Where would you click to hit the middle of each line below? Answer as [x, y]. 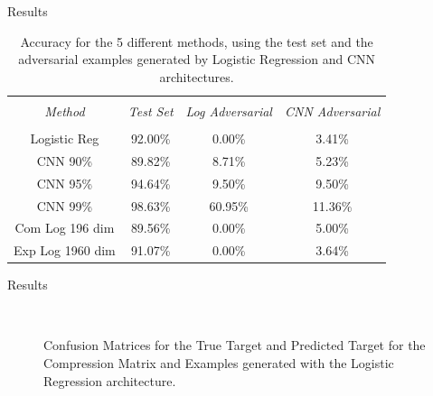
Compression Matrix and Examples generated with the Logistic [219, 363]
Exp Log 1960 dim [65, 250]
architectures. [197, 76]
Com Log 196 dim [65, 228]
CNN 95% [65, 183]
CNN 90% [65, 160]
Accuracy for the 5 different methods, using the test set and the [197, 41]
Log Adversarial [229, 111]
